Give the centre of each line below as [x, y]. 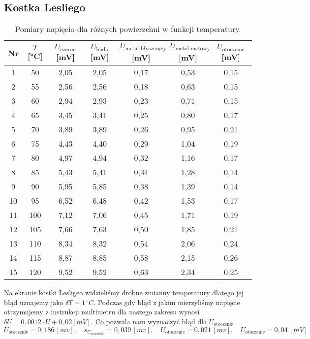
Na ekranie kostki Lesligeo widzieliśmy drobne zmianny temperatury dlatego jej [124, 293]
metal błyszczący [146, 49]
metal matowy [193, 49]
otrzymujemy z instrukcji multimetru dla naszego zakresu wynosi [102, 312]
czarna [68, 49]
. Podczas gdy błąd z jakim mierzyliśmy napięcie [167, 302]
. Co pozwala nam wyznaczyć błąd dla [149, 321]
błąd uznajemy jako [34, 302]
